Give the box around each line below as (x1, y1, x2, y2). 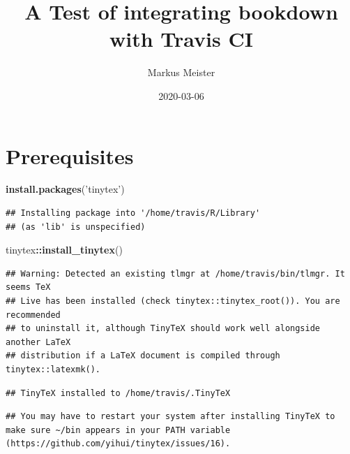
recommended (6, 309, 61, 320)
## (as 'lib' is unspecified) (6, 221, 146, 232)
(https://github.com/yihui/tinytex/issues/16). (6, 439, 231, 449)
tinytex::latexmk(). (6, 364, 101, 374)
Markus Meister (147, 65, 215, 80)
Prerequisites (6, 141, 134, 170)
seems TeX (6, 282, 51, 293)
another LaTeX (6, 337, 71, 347)
